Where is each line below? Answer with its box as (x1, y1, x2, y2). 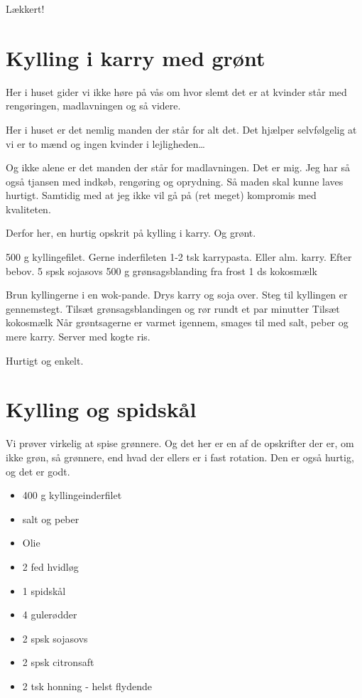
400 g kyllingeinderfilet (22, 488, 122, 503)
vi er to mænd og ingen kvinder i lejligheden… (6, 136, 205, 151)
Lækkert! (6, 1, 45, 16)
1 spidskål (22, 583, 66, 598)
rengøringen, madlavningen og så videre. (6, 98, 181, 113)
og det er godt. (6, 463, 70, 478)
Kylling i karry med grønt (6, 43, 265, 72)
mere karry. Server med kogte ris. (6, 329, 150, 344)
